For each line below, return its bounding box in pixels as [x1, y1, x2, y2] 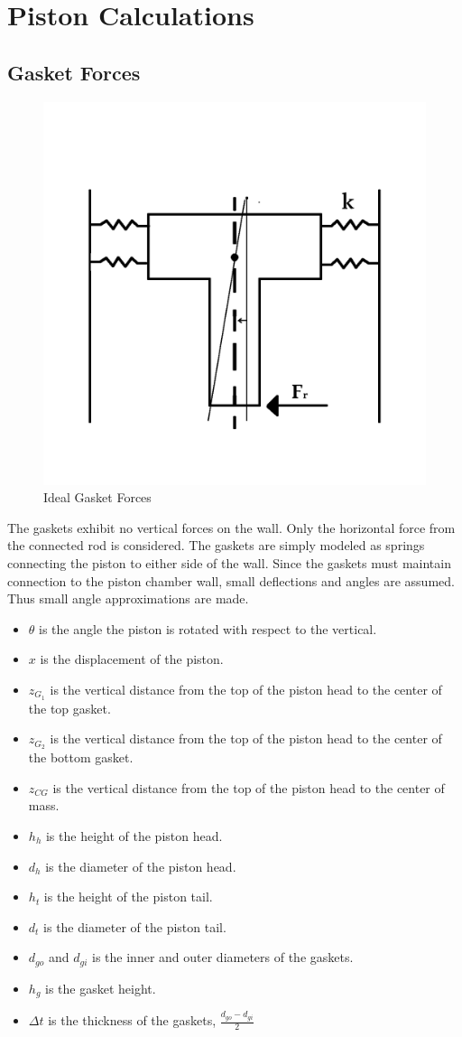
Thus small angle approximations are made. [7, 589, 249, 608]
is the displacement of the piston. [40, 649, 224, 668]
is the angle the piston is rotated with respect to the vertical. [39, 619, 377, 638]
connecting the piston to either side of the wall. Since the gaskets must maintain [7, 553, 451, 572]
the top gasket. [28, 698, 111, 717]
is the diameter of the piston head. [45, 856, 236, 875]
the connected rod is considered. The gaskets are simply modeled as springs [7, 536, 425, 555]
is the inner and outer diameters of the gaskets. [92, 948, 354, 967]
